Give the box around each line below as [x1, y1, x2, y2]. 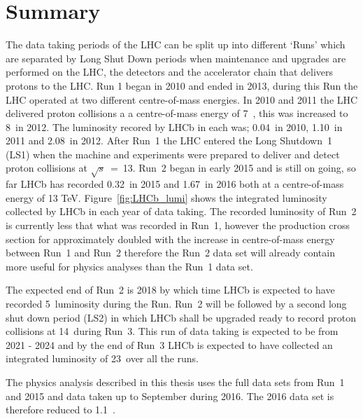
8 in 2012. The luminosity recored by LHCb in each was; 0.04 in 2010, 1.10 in [6, 119, 343, 134]
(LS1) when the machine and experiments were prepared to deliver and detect [6, 146, 340, 161]
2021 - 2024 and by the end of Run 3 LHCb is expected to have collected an [6, 337, 333, 352]
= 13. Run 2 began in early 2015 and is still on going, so [110, 160, 356, 175]
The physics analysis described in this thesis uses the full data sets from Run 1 [6, 374, 345, 389]
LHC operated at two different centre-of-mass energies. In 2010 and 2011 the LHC [6, 92, 358, 107]
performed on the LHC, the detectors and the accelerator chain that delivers [6, 64, 334, 79]
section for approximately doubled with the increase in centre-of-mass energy [6, 231, 335, 246]
